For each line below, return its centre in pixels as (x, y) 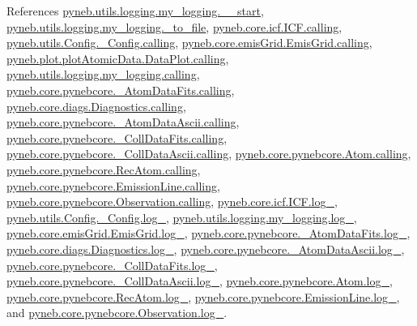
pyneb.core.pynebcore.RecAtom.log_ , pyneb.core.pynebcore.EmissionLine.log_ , (203, 296)
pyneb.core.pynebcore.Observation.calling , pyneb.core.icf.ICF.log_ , (172, 202)
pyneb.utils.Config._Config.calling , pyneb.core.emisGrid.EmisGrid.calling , (189, 43)
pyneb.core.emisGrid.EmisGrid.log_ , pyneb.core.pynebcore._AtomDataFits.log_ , (208, 233)
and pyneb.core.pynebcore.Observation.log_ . (117, 313)
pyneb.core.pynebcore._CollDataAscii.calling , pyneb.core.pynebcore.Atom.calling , (209, 154)
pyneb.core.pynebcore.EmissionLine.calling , (113, 185)
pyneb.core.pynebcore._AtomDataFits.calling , (121, 90)
